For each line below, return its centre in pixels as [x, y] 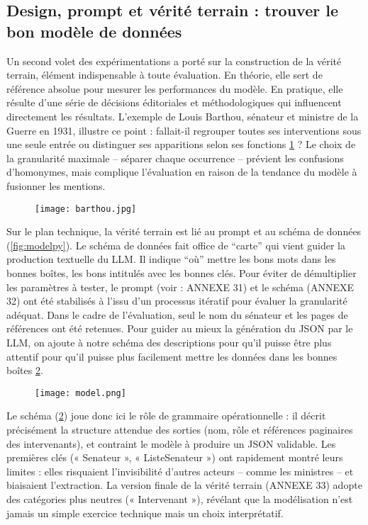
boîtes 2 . [25, 370]
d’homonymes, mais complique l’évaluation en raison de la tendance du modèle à [182, 172]
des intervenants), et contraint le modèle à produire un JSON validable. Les [171, 443]
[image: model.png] [80, 393]
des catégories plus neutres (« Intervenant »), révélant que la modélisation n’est [180, 498]
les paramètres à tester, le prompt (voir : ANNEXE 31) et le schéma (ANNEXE [180, 287]
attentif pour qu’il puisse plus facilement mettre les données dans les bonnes [172, 356]
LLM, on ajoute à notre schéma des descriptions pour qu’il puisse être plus [169, 342]
